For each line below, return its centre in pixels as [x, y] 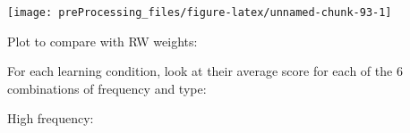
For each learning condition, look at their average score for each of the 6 [205, 71]
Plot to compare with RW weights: [102, 41]
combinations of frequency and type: [107, 88]
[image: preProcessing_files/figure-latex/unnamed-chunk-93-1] [200, 12]
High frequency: [51, 118]
